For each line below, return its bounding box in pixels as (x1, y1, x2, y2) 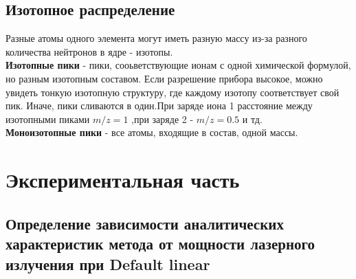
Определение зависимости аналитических (5, 212, 284, 234)
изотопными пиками (5, 111, 90, 126)
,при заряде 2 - (131, 111, 194, 126)
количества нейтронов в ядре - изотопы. (5, 44, 173, 58)
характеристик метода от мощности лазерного (5, 233, 315, 254)
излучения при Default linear (5, 253, 210, 274)
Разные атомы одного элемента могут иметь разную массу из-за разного (5, 31, 307, 45)
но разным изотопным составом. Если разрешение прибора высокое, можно (5, 71, 323, 85)
